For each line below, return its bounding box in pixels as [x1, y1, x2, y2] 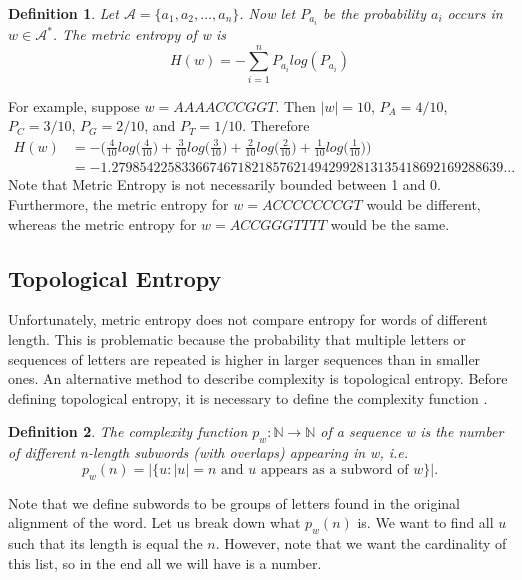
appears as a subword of [260, 462, 409, 477]
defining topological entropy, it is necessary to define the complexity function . [8, 387, 488, 408]
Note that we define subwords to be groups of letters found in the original [8, 492, 460, 513]
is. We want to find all [357, 512, 494, 533]
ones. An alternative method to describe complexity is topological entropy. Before [8, 368, 508, 389]
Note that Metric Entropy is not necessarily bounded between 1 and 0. [8, 174, 441, 195]
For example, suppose [8, 95, 140, 116]
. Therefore [242, 115, 310, 136]
